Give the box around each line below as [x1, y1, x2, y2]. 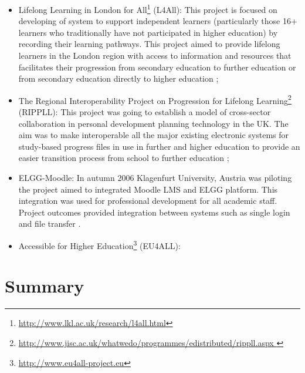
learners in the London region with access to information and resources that [18, 49, 292, 62]
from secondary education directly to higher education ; [18, 72, 219, 85]
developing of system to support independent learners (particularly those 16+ [18, 15, 297, 27]
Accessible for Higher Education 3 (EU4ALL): [18, 238, 181, 251]
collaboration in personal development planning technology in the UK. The [18, 117, 289, 129]
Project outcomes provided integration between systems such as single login [18, 206, 290, 218]
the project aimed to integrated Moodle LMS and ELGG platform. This [18, 183, 278, 195]
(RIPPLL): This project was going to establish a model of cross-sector [18, 106, 271, 118]
